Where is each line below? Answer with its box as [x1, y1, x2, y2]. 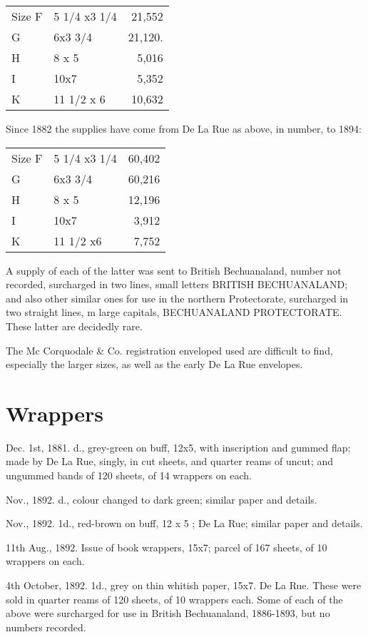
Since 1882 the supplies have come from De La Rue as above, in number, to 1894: [6, 121, 362, 136]
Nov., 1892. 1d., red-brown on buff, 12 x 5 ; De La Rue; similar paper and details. [6, 516, 363, 531]
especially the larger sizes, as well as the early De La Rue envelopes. [6, 357, 303, 372]
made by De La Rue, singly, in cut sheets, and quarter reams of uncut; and [6, 454, 334, 469]
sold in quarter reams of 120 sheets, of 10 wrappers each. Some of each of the [6, 591, 343, 606]
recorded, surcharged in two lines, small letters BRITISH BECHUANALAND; [6, 277, 348, 292]
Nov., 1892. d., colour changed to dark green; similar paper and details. [6, 491, 317, 506]
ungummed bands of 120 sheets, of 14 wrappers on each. [6, 468, 252, 483]
